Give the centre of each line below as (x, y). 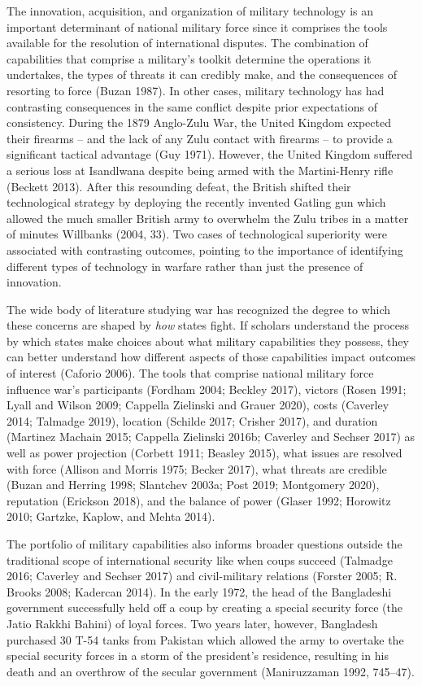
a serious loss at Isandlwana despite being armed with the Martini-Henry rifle (200, 170)
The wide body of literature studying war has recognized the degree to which (199, 309)
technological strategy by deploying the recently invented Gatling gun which (196, 202)
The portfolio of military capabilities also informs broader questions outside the (204, 544)
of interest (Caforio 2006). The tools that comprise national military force (190, 373)
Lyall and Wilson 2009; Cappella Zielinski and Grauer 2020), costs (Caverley (198, 405)
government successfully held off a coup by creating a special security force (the (204, 607)
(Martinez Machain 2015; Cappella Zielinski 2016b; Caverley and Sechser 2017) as (211, 437)
